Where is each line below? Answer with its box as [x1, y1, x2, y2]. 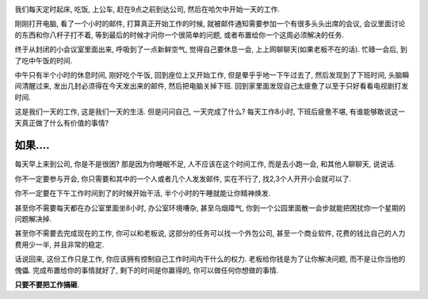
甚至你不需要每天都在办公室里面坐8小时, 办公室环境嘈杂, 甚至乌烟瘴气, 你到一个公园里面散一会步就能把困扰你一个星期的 [14, 202, 406, 213]
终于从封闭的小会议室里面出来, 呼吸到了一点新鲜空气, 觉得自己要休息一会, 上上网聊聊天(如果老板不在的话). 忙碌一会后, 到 [14, 44, 408, 55]
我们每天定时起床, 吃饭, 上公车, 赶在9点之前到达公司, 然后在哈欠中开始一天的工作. [14, 5, 281, 13]
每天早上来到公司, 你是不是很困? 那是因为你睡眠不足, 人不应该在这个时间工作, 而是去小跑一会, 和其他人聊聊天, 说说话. [14, 159, 396, 169]
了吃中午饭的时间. [14, 55, 73, 65]
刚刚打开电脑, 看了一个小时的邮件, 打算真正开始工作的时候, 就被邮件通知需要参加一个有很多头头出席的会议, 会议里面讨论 [14, 19, 406, 28]
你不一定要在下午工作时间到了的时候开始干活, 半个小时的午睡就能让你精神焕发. [14, 188, 271, 198]
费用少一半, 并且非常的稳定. [14, 240, 105, 249]
